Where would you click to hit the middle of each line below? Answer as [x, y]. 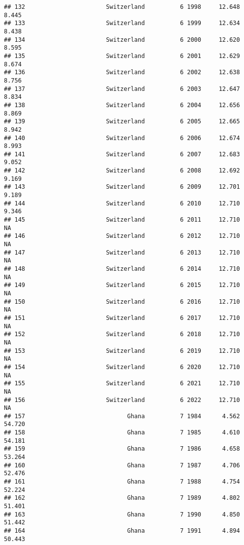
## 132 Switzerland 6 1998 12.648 [122, 7]
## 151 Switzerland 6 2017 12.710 [122, 318]
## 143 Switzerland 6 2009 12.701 [122, 187]
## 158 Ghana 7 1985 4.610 [122, 433]
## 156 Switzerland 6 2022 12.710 [122, 400]
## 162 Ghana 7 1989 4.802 [122, 498]
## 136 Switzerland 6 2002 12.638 [122, 72]
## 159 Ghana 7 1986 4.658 [122, 449]
